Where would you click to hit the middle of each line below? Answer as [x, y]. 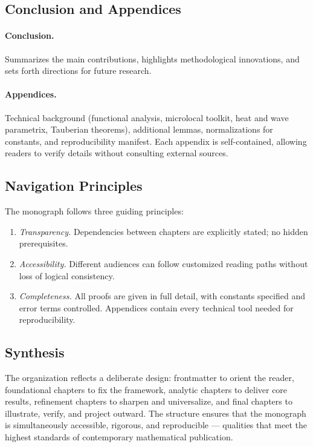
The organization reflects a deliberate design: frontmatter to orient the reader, [150, 378]
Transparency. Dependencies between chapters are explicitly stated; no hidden [163, 231]
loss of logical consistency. [67, 275]
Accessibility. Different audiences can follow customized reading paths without [163, 263]
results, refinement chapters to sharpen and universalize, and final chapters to [149, 401]
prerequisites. [44, 243]
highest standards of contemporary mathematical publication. [119, 437]
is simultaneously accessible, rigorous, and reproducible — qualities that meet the [156, 425]
